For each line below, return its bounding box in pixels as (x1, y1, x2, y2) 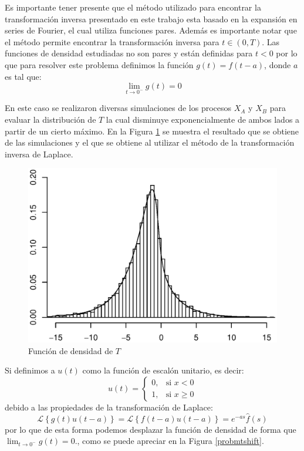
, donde (264, 58, 291, 70)
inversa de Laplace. (5, 147, 73, 160)
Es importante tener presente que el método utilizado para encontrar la (5, 1, 261, 13)
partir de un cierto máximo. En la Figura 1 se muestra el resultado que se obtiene (5, 124, 299, 137)
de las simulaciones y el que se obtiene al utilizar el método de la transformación (5, 136, 295, 149)
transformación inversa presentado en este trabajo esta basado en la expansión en (5, 12, 298, 25)
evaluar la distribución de (5, 113, 96, 125)
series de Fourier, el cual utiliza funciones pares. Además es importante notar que (5, 24, 297, 36)
